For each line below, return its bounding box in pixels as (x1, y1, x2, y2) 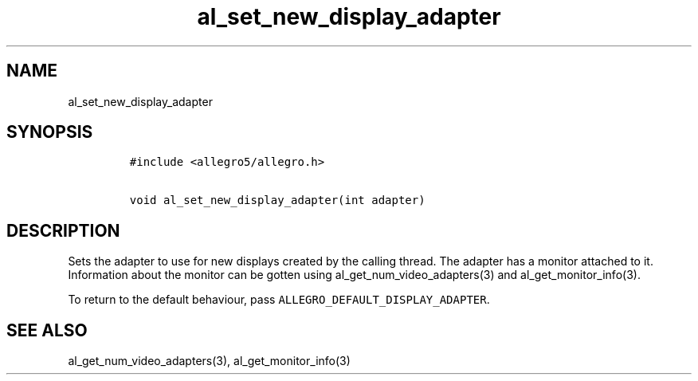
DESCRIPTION (6, 220, 120, 241)
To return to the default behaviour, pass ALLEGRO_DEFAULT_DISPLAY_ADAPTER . (68, 293, 490, 307)
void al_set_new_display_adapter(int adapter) (129, 194, 425, 207)
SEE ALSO (6, 320, 88, 340)
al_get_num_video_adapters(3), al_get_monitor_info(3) (68, 354, 351, 368)
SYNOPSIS (6, 122, 93, 143)
